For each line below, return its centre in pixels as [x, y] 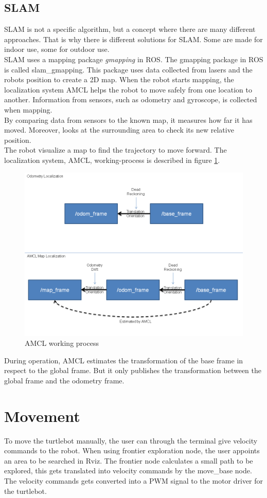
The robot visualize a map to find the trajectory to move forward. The [115, 150]
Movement [42, 416]
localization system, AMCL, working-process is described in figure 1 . [112, 160]
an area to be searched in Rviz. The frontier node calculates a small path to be [129, 460]
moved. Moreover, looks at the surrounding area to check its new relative [119, 130]
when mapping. [28, 109]
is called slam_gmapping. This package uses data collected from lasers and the [128, 69]
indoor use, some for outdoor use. [57, 49]
